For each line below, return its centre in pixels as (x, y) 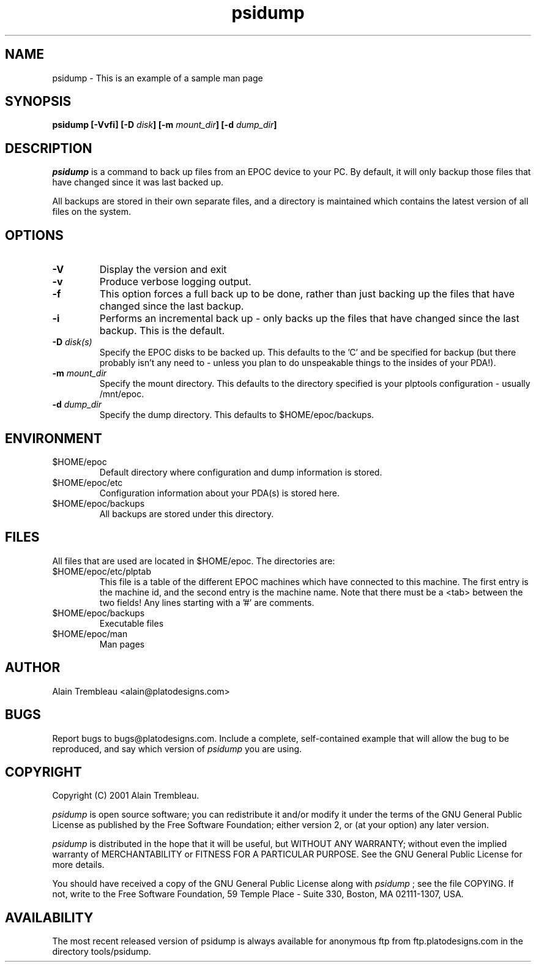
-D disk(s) (72, 342)
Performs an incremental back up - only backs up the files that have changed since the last (309, 319)
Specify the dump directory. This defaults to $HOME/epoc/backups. (237, 415)
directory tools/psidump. (102, 952)
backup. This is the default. (162, 331)
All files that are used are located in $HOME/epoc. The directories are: (194, 561)
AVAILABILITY (49, 917)
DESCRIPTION (49, 148)
